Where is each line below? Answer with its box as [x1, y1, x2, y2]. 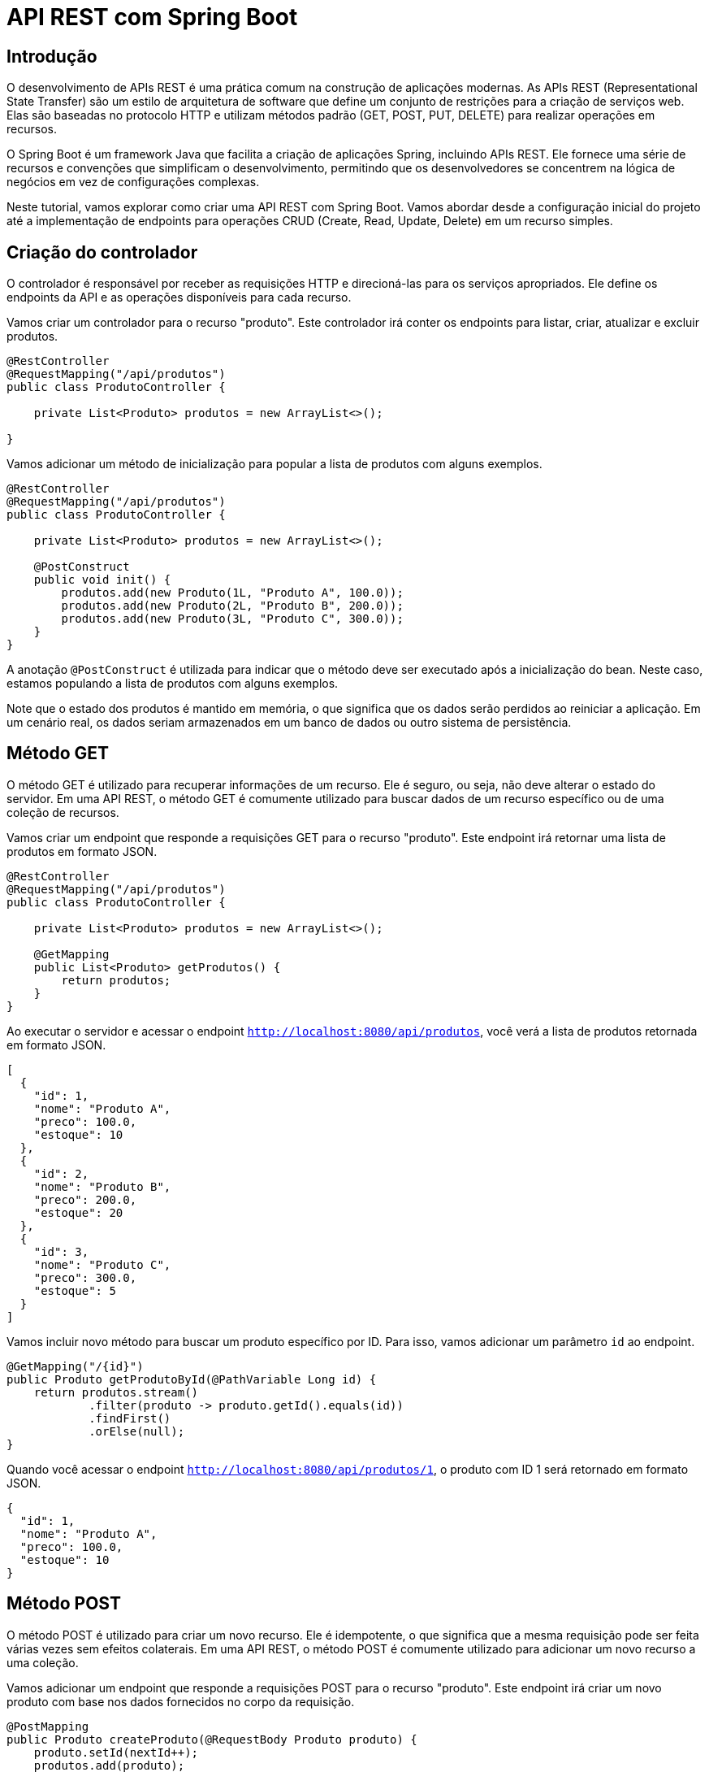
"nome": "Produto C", [33, 1257, 171, 1271]
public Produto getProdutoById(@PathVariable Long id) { [6, 1372, 377, 1386]
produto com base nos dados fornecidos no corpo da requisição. [6, 1694, 355, 1709]
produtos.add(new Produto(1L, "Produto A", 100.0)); [61, 586, 404, 600]
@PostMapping [6, 1719, 89, 1733]
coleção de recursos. [6, 805, 119, 819]
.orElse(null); [89, 1424, 185, 1438]
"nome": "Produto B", [33, 1179, 171, 1193]
